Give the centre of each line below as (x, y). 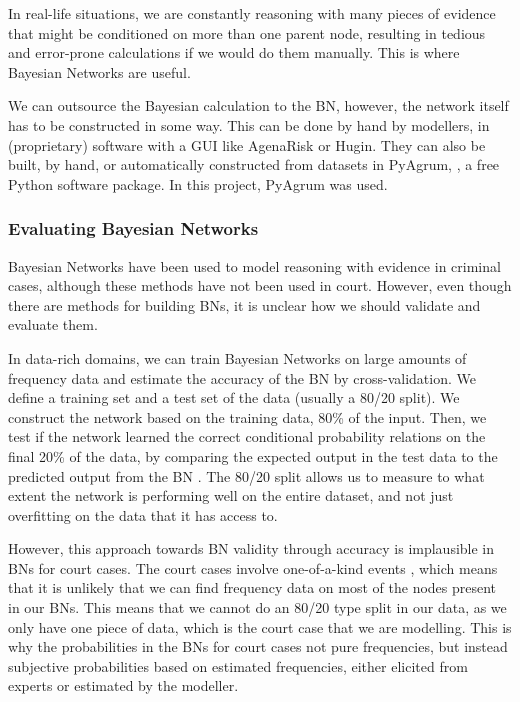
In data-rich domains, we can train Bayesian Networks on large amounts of (237, 357)
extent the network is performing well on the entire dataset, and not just (231, 495)
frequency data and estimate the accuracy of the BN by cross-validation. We (242, 377)
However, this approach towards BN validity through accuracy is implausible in (251, 548)
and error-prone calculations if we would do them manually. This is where (234, 52)
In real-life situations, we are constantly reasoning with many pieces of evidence (252, 13)
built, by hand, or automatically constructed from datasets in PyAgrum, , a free (254, 164)
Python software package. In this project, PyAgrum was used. (198, 183)
